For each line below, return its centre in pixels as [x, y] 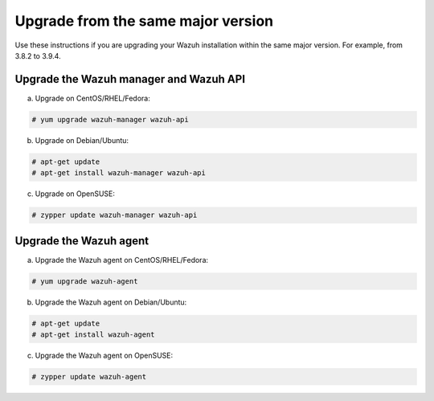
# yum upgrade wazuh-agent [85, 281]
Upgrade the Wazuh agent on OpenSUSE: [104, 355]
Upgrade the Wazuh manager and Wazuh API [130, 79]
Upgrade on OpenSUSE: [75, 194]
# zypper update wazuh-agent [89, 376]
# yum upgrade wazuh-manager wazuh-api [110, 119]
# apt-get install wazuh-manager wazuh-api [119, 173]
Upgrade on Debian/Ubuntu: [82, 140]
